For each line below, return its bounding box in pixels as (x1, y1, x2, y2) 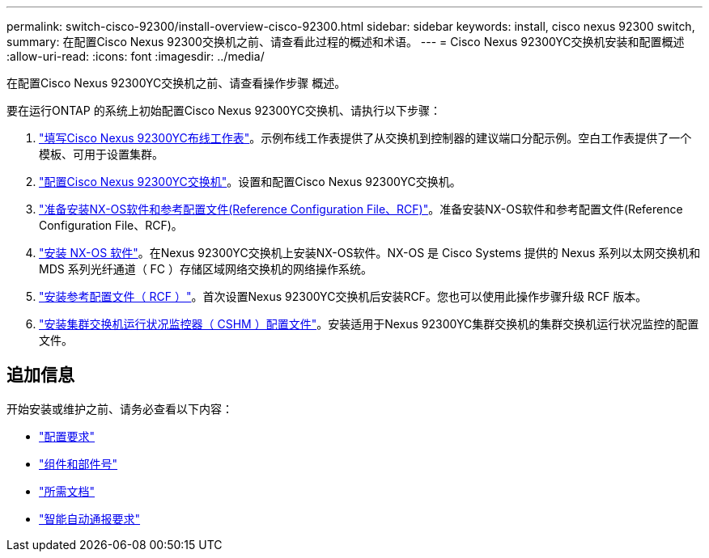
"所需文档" (39, 484, 96, 498)
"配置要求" (39, 429, 96, 443)
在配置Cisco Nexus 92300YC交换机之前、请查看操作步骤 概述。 (6, 76, 346, 90)
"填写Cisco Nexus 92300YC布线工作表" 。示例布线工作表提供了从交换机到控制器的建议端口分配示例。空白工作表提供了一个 (39, 131, 692, 145)
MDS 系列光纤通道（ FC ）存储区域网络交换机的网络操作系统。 (39, 262, 373, 276)
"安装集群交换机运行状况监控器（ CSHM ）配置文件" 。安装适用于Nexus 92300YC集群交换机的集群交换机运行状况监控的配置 (39, 317, 699, 331)
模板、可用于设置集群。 (39, 147, 163, 161)
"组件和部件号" (39, 456, 118, 471)
